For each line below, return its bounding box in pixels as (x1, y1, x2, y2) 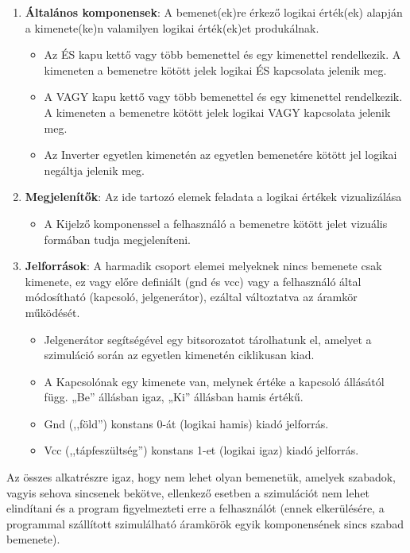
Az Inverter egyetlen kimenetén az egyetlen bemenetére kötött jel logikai (44, 146, 397, 163)
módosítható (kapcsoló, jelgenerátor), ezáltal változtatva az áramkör (25, 288, 358, 305)
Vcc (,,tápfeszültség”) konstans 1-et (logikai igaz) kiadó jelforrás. (44, 442, 359, 458)
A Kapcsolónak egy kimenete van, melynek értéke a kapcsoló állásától (44, 373, 385, 389)
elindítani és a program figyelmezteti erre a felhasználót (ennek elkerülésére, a (6, 500, 385, 516)
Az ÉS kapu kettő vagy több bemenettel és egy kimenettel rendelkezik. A (44, 46, 401, 63)
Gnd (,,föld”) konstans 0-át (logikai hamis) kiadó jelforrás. (44, 415, 329, 431)
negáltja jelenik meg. (44, 161, 145, 178)
